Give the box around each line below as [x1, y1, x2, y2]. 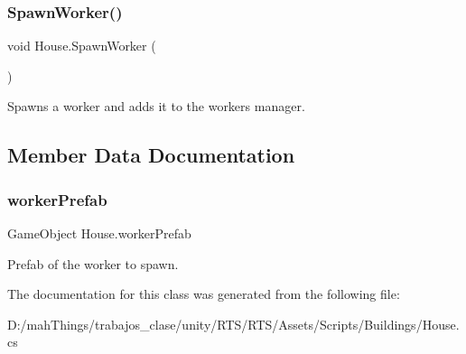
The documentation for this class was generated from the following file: [7, 284, 400, 303]
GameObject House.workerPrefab [7, 224, 191, 242]
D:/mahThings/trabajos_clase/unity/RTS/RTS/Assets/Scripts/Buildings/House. [7, 314, 460, 333]
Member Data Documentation [7, 141, 295, 169]
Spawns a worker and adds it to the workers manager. [7, 97, 305, 116]
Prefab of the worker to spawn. [7, 254, 179, 273]
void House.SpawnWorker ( [7, 36, 156, 55]
